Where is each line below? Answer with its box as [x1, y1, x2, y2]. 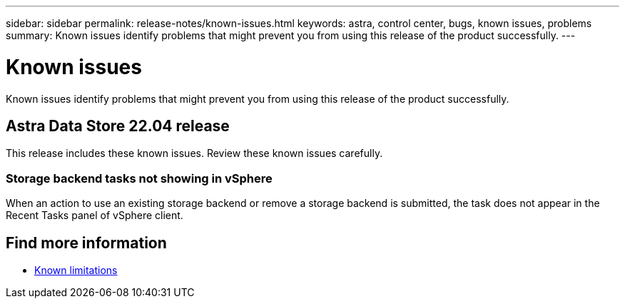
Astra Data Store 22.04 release [6, 116, 230, 135]
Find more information [6, 233, 167, 252]
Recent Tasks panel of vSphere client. [6, 209, 183, 222]
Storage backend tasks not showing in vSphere [6, 171, 273, 186]
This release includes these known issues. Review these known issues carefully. [6, 147, 383, 160]
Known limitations [34, 263, 118, 276]
